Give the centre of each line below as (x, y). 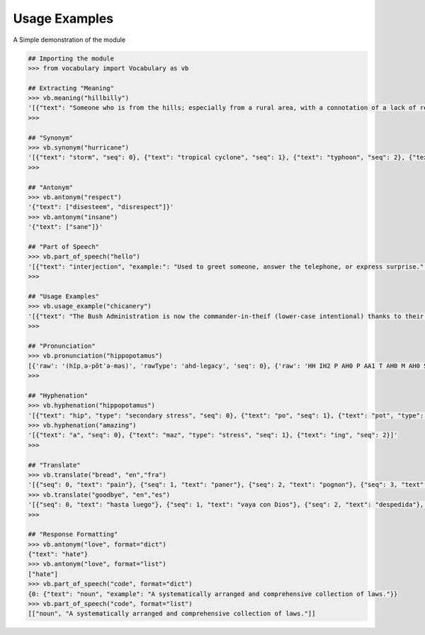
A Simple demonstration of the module (69, 40)
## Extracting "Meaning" (71, 88)
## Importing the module (71, 58)
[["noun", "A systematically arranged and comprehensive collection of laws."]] (172, 614)
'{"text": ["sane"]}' (66, 227)
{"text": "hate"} (58, 554)
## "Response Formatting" (73, 534)
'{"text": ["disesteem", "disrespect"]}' (101, 207)
